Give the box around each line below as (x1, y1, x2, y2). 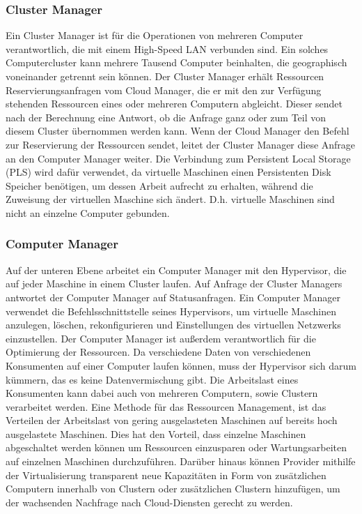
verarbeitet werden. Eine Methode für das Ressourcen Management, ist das (6, 399, 326, 414)
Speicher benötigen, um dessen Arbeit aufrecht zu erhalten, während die (6, 178, 313, 192)
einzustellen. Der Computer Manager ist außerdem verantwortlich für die (6, 331, 316, 345)
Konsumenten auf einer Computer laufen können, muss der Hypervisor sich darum (6, 358, 356, 372)
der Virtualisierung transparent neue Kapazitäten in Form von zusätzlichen (6, 467, 326, 482)
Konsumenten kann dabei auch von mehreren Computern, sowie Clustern (6, 386, 318, 400)
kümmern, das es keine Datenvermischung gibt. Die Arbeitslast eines (6, 372, 299, 386)
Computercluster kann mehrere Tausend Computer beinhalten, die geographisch (6, 55, 347, 70)
